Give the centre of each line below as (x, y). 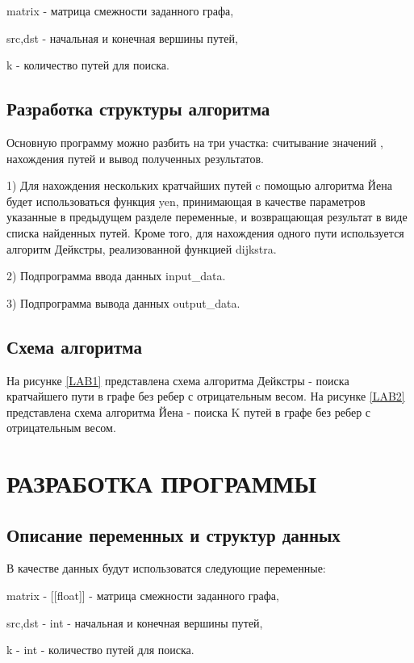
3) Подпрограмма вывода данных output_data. (123, 302)
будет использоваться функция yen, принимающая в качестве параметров (186, 201)
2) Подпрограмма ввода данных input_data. (116, 276)
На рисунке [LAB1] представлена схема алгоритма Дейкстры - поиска (178, 380)
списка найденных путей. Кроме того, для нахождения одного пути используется (205, 232)
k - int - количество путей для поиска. (100, 650)
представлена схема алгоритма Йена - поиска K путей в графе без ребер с (189, 411)
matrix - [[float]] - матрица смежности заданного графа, (143, 596)
